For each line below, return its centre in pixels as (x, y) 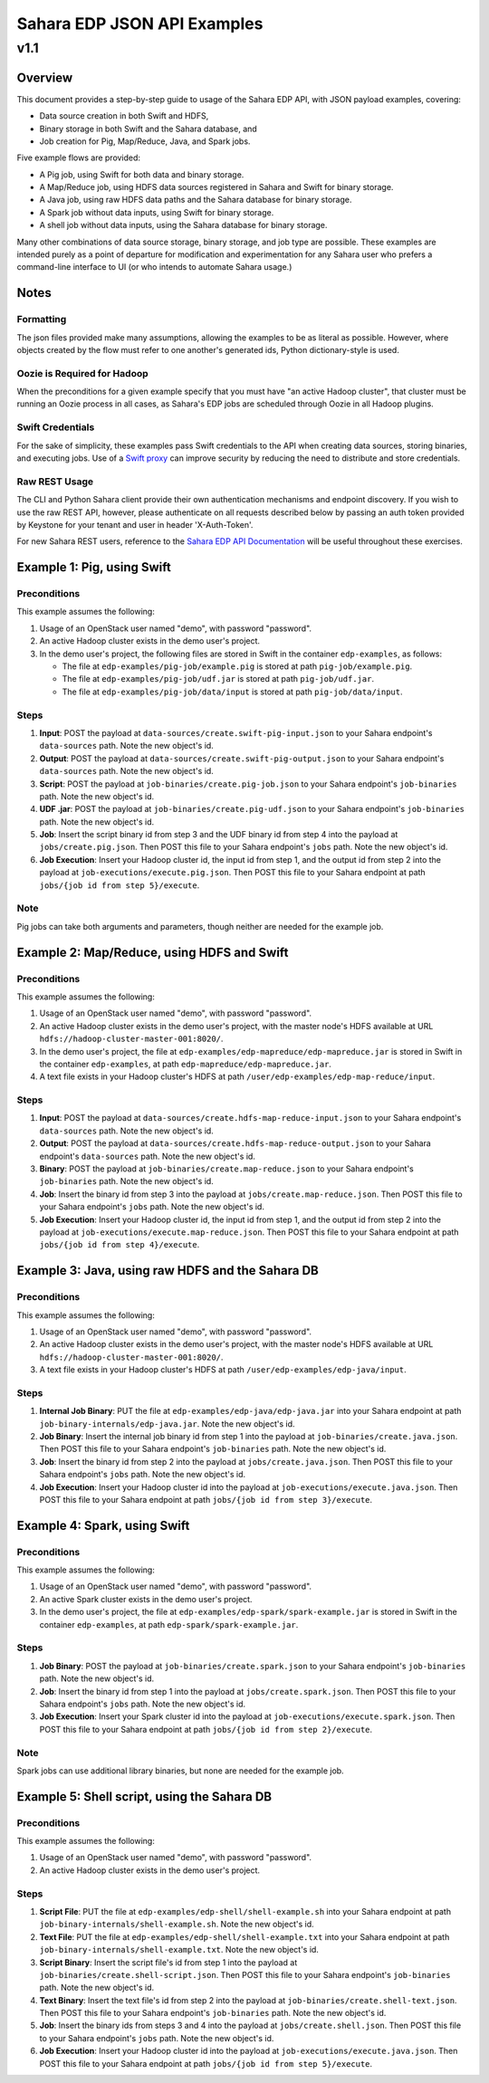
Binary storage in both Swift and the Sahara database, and (148, 129)
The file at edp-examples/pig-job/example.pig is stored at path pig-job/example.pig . (237, 666)
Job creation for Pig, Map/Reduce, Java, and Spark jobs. (145, 141)
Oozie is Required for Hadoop (82, 373)
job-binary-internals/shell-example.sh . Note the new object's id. (177, 1925)
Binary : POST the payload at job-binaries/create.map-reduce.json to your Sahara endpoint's (226, 1169)
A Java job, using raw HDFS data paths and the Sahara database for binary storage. (196, 200)
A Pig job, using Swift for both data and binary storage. (142, 174)
